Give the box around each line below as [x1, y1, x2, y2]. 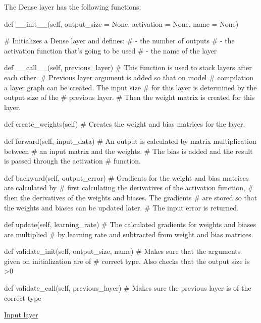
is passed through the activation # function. [4, 155, 141, 166]
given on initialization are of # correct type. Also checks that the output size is [4, 255, 250, 266]
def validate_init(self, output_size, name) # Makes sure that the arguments [4, 246, 241, 256]
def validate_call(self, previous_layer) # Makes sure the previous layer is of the [4, 283, 251, 293]
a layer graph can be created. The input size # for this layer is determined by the [4, 82, 257, 92]
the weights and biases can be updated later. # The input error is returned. [4, 202, 239, 212]
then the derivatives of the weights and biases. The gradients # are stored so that [4, 192, 257, 202]
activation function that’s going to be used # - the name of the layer [4, 45, 217, 56]
